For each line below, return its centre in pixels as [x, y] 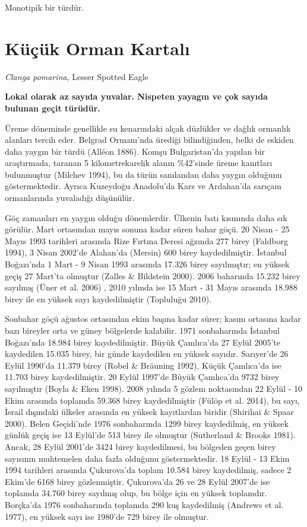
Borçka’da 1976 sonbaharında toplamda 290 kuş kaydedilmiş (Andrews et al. [144, 504]
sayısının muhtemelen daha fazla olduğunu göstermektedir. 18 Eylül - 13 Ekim [147, 458]
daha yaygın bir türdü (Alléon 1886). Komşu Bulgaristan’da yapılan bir [135, 151]
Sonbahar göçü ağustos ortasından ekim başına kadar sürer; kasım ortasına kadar [153, 319]
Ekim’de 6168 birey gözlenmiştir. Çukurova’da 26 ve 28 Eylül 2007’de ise [137, 481]
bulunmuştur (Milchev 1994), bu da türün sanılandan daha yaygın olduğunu [143, 174]
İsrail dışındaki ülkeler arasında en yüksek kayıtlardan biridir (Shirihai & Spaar [149, 412]
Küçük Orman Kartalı [97, 48]
